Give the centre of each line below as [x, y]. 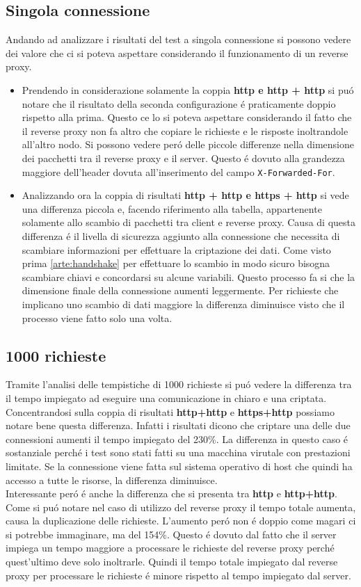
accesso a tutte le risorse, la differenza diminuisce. [112, 480]
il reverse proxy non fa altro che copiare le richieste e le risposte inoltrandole [185, 130]
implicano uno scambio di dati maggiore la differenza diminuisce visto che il [183, 304]
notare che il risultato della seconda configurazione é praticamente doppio [179, 103]
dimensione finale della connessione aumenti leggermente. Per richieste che [180, 290]
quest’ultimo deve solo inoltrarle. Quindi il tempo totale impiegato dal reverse [172, 562]
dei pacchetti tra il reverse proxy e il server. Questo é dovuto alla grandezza [183, 158]
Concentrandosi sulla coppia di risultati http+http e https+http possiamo [170, 411]
